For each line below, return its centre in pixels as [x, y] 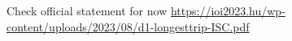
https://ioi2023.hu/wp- [228, 10]
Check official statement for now [87, 10]
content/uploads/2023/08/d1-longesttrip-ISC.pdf [128, 26]
